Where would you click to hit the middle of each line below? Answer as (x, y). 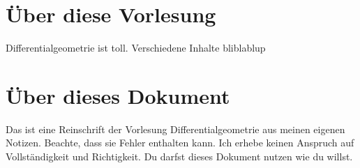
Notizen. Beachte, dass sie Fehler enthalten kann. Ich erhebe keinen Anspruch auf (180, 143)
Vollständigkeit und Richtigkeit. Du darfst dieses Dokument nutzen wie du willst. (179, 156)
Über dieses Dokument (118, 95)
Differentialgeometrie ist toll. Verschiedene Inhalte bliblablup (136, 48)
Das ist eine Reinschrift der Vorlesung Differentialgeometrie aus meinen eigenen (175, 129)
